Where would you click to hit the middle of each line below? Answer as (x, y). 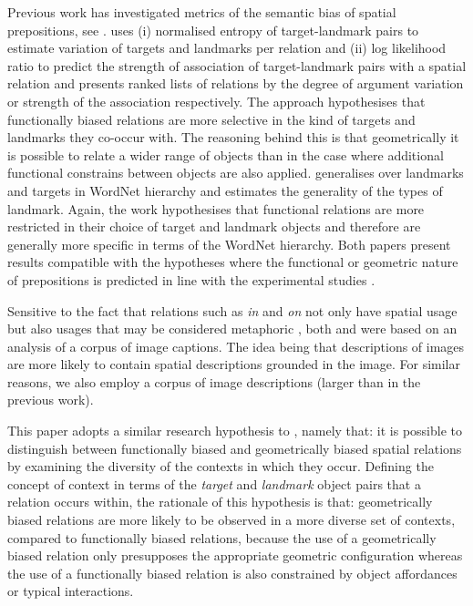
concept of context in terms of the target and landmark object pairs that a (214, 483)
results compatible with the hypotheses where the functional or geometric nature (233, 262)
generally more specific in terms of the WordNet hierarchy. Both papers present (229, 244)
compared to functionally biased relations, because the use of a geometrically (222, 537)
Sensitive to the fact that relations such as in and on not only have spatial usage (232, 310)
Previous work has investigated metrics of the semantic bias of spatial (202, 12)
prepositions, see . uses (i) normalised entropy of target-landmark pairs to (213, 30)
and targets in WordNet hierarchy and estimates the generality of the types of (225, 190)
